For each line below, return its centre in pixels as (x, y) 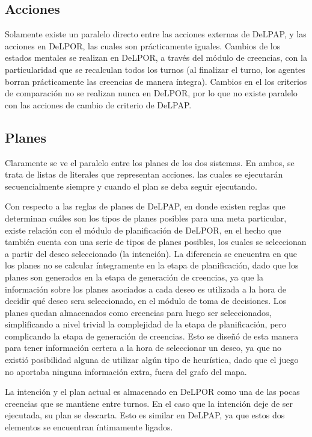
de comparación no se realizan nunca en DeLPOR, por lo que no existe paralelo (151, 93)
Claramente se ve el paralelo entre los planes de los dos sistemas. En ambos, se (150, 162)
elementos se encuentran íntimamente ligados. (89, 427)
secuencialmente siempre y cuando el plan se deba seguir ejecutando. (131, 186)
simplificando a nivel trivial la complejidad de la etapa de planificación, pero (146, 324)
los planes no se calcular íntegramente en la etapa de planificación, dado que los (152, 265)
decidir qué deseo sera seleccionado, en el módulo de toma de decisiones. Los (146, 301)
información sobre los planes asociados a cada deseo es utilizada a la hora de (146, 289)
